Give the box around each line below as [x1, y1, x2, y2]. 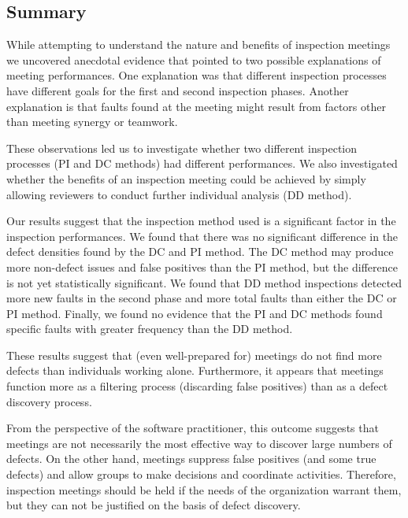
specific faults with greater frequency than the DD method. [6, 320, 293, 337]
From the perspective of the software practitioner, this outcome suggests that [6, 420, 379, 436]
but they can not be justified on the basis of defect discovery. [6, 497, 301, 513]
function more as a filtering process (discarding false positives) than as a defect [6, 378, 388, 394]
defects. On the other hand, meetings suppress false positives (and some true [6, 450, 376, 467]
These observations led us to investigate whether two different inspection [6, 139, 358, 156]
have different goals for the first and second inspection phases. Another [6, 82, 349, 98]
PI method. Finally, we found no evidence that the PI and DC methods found [6, 305, 383, 321]
